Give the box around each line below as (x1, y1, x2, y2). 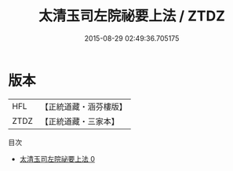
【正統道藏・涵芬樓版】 (40, 101, 128, 112)
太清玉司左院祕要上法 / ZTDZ (38, 7, 226, 25)
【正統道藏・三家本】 (40, 115, 120, 126)
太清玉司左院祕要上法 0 (19, 154, 96, 163)
